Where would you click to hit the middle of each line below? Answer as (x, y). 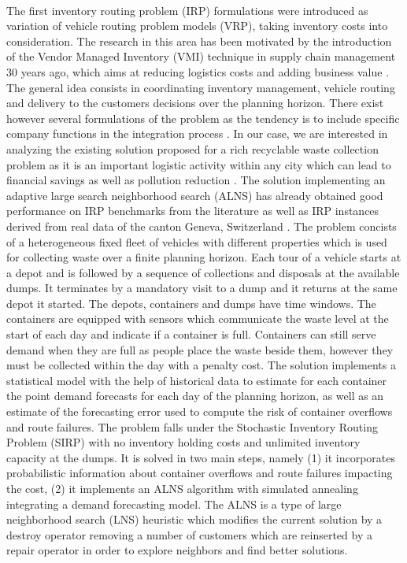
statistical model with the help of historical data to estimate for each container (197, 380)
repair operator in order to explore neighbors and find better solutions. (177, 550)
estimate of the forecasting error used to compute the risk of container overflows (200, 411)
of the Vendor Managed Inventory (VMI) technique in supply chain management (201, 56)
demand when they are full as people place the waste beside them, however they (200, 349)
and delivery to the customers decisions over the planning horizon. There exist (195, 103)
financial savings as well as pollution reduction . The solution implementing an (196, 180)
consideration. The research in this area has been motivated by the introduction (199, 41)
